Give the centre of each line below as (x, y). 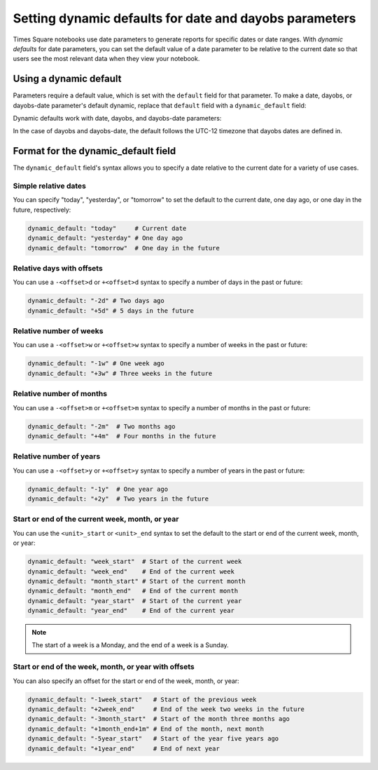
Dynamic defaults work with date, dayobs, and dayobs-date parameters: (117, 119)
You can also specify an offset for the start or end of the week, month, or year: (126, 681)
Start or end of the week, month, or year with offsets (104, 667)
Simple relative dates (50, 186)
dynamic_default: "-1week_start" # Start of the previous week (142, 699)
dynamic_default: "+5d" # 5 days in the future (111, 311)
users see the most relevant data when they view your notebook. (106, 59)
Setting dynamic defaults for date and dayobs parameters (184, 18)
